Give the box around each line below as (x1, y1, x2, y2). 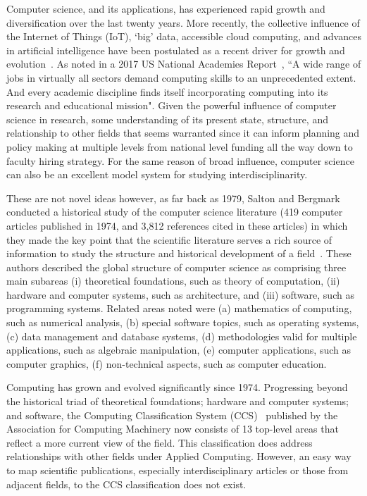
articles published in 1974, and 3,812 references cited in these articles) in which (6, 218, 348, 232)
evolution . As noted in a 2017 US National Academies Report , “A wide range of (6, 56, 361, 71)
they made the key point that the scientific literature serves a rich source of (6, 232, 332, 247)
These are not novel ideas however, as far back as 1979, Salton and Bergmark (6, 190, 340, 205)
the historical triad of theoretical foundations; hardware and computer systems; (6, 394, 349, 409)
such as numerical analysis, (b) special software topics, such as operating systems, (6, 315, 359, 330)
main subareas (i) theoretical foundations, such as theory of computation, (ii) (6, 273, 340, 288)
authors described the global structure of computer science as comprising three (6, 259, 347, 274)
